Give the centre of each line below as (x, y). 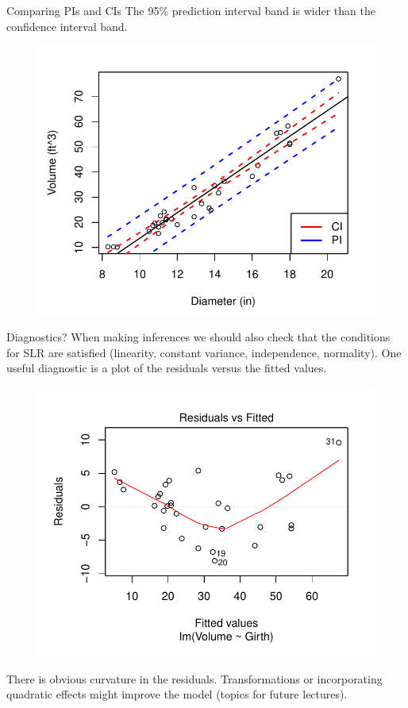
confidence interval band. (67, 26)
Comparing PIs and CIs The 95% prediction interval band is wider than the (191, 10)
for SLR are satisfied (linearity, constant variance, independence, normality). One (204, 352)
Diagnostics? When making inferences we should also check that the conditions (198, 336)
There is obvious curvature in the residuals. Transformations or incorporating (194, 678)
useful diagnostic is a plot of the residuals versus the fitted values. (167, 368)
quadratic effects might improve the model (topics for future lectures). (177, 694)
